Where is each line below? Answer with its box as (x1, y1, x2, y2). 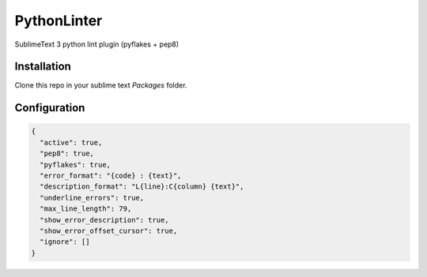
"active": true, (40, 138, 103, 147)
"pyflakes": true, (40, 160, 111, 169)
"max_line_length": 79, (40, 204, 132, 213)
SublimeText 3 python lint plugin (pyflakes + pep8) (14, 39, 179, 49)
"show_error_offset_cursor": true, (40, 226, 178, 235)
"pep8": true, (40, 149, 95, 158)
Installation (14, 60, 71, 73)
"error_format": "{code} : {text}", (40, 171, 182, 181)
